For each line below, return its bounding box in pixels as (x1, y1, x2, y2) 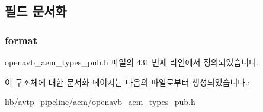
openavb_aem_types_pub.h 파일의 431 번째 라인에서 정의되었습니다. (5, 56, 259, 68)
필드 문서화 (5, 2, 67, 20)
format (5, 32, 38, 47)
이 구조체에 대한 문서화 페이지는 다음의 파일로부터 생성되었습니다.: (5, 75, 250, 88)
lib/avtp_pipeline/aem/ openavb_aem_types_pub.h (5, 95, 195, 108)
